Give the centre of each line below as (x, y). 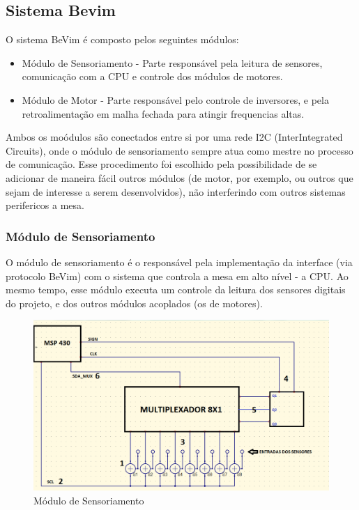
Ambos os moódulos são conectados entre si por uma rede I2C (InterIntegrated (174, 137)
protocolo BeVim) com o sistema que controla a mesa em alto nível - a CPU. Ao (177, 276)
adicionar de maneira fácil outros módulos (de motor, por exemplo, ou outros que (179, 177)
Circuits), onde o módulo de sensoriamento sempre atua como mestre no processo (179, 150)
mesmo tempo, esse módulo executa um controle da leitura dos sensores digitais (176, 289)
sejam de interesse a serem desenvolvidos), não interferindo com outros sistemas (176, 191)
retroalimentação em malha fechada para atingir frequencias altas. (163, 113)
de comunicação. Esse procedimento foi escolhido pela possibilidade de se (161, 164)
